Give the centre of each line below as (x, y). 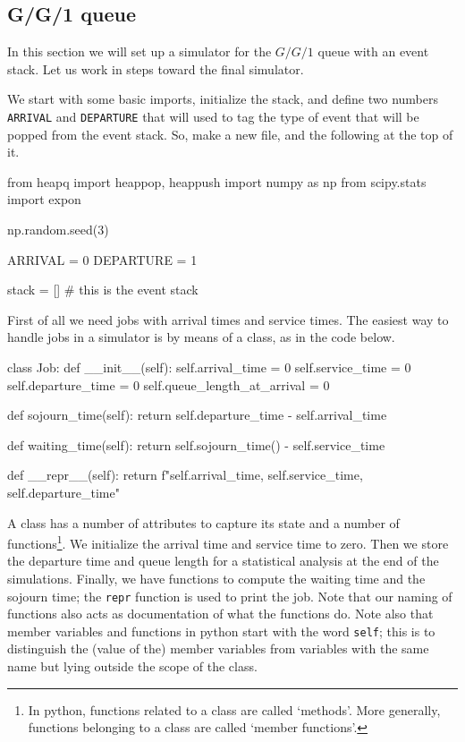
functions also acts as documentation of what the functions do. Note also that (220, 614)
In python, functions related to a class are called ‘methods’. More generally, (234, 709)
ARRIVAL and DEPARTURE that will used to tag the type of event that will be (213, 116)
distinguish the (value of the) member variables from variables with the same (218, 648)
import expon (44, 199)
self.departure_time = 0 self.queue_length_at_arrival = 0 (169, 384)
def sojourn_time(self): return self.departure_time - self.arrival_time (197, 415)
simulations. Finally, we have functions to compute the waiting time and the (216, 578)
